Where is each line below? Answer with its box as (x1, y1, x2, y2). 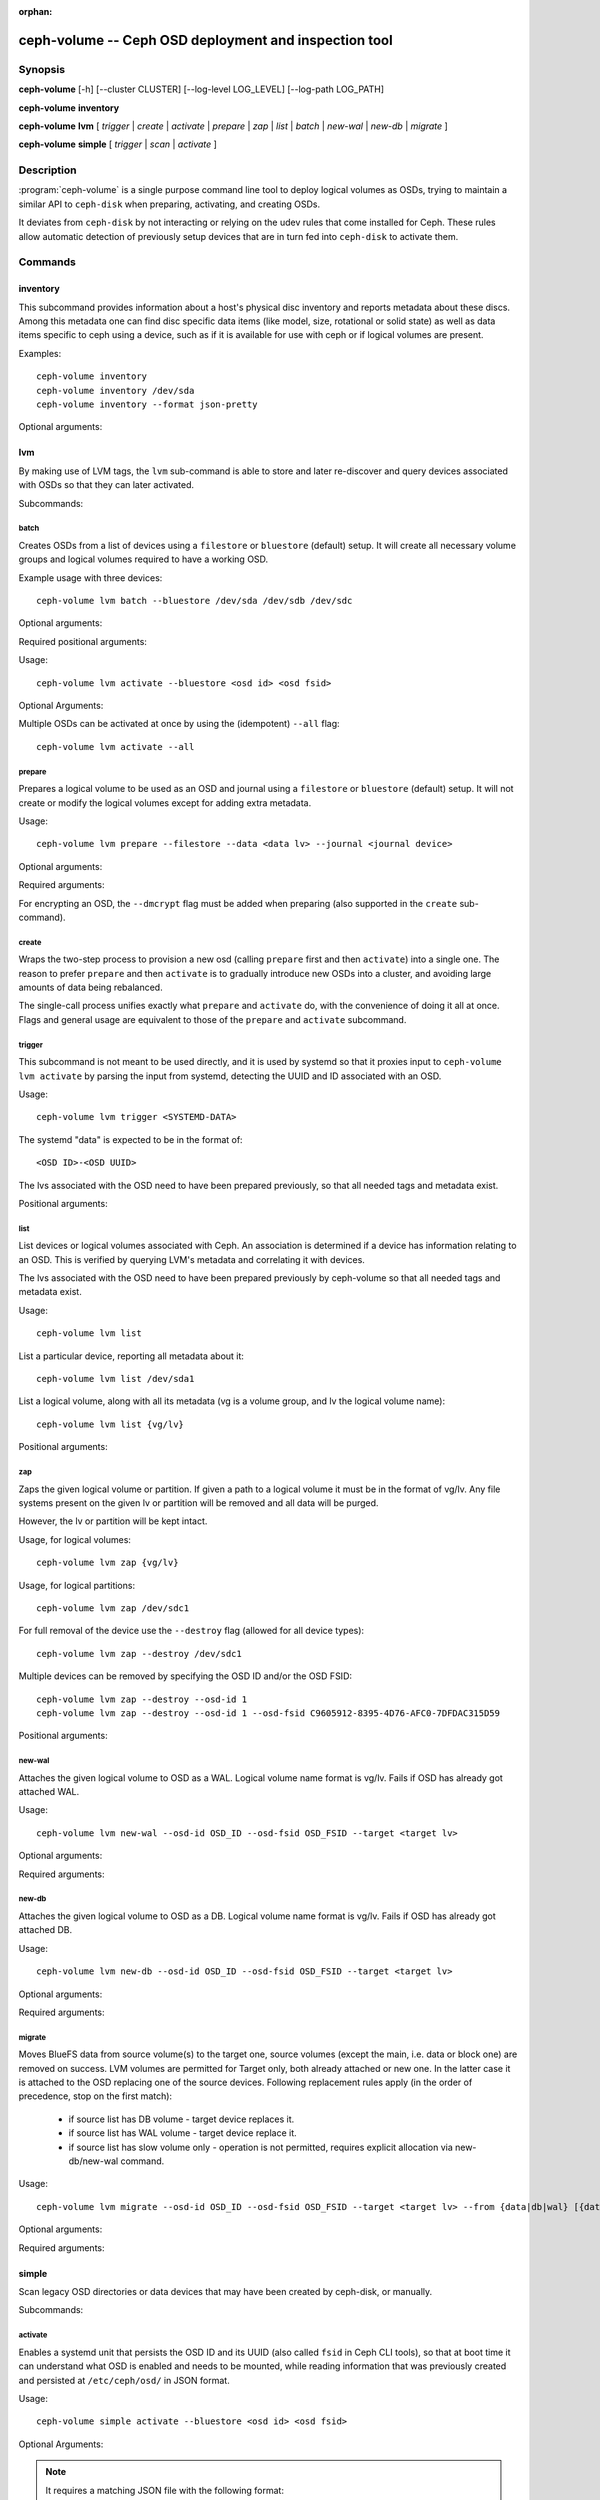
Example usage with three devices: (18, 571, 163, 584)
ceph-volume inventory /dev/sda (36, 385, 195, 396)
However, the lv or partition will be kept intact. (18, 1515, 208, 1527)
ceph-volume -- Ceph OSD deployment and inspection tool (18, 31, 394, 49)
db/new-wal (68, 2155, 119, 2167)
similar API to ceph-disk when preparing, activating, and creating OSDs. (18, 198, 320, 210)
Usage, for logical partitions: (18, 1579, 135, 1591)
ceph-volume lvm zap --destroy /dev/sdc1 (36, 1648, 242, 1659)
